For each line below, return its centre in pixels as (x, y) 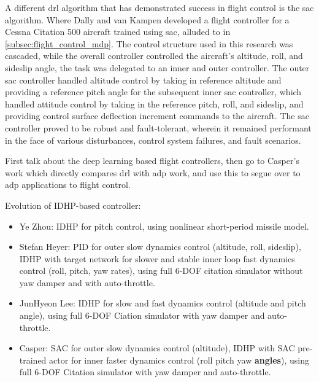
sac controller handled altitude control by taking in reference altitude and (143, 80)
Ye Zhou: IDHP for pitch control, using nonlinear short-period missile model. (164, 226)
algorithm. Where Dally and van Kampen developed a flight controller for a (147, 19)
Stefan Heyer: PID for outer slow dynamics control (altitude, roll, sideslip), (160, 247)
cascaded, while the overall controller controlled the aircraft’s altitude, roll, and (154, 56)
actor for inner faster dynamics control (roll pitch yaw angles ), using (179, 360)
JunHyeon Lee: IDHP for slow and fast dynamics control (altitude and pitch (163, 303)
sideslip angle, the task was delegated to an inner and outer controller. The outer (157, 67)
